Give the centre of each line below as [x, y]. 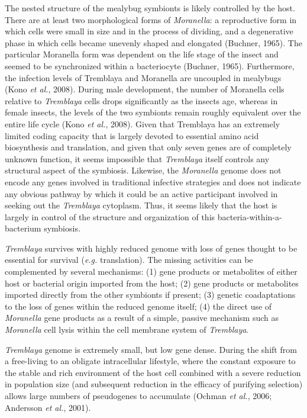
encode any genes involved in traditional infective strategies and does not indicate [153, 181]
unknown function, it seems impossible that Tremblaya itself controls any [137, 158]
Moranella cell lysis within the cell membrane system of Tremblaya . [127, 329]
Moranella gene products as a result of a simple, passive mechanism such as [142, 318]
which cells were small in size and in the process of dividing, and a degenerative [149, 31]
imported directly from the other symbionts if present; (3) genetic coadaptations [150, 295]
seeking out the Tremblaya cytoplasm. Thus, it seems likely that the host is [141, 205]
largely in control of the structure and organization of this [110, 216]
